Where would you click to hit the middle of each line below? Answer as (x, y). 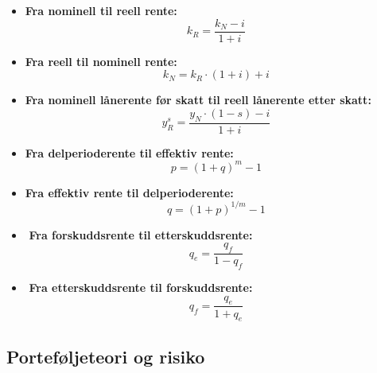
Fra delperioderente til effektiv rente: (129, 152)
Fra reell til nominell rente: (101, 61)
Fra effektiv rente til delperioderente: (129, 192)
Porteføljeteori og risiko (106, 356)
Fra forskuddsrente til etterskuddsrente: (141, 234)
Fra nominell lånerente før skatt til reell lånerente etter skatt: (198, 100)
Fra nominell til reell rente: (101, 10)
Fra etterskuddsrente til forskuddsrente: (141, 288)
